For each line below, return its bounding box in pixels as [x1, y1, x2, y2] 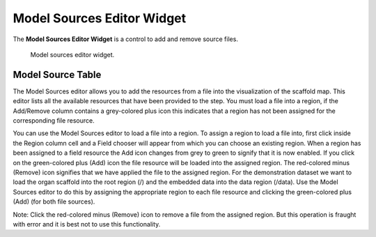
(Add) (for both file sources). [13, 197, 95, 206]
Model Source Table [13, 68, 102, 80]
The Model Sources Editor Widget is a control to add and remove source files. [13, 35, 238, 43]
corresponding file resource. [13, 116, 95, 125]
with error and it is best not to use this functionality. [13, 220, 161, 228]
